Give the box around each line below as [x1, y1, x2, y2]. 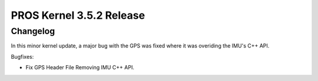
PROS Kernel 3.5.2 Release [11, 9, 145, 22]
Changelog [11, 26, 55, 36]
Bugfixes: [11, 53, 34, 60]
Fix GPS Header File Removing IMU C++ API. [25, 64, 135, 71]
